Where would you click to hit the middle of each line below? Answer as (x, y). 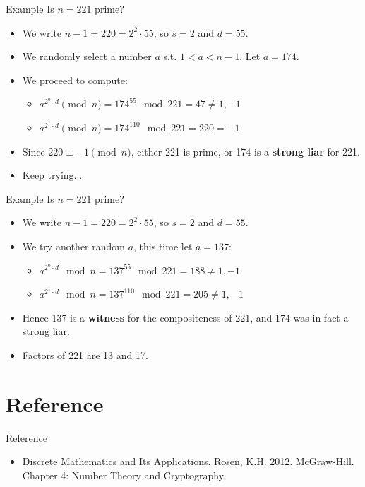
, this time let (163, 246)
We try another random (73, 246)
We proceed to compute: (75, 80)
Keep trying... (52, 175)
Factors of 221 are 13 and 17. (85, 354)
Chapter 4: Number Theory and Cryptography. (124, 475)
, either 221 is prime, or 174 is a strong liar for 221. (245, 151)
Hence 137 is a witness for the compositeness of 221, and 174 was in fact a (185, 317)
